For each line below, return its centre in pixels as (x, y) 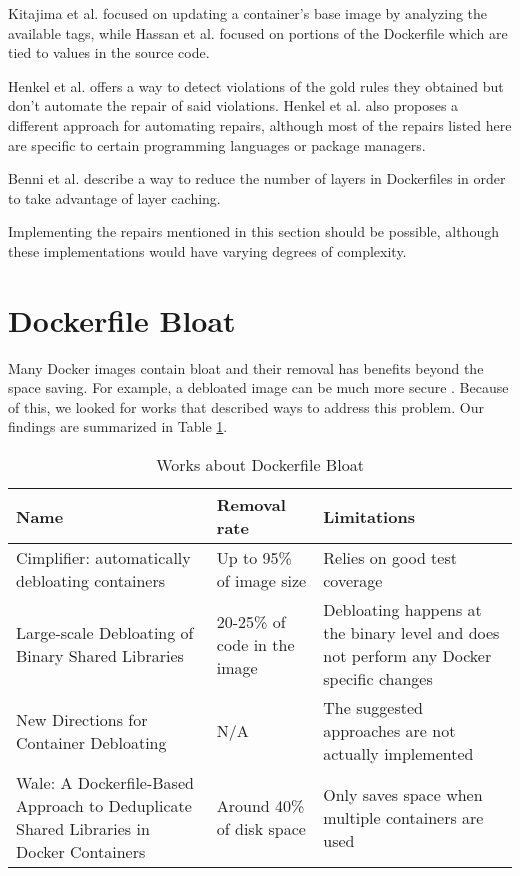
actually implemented (398, 754)
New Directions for (82, 719)
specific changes (378, 679)
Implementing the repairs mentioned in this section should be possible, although (253, 231)
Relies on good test (390, 558)
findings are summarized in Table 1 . (118, 426)
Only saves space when (403, 794)
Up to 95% (254, 558)
